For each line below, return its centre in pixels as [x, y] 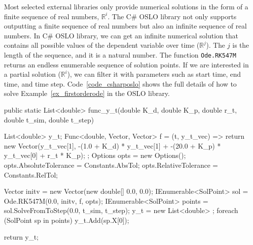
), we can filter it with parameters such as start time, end [154, 74]
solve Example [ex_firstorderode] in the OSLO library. [87, 93]
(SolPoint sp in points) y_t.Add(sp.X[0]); [67, 220]
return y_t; [21, 236]
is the [241, 45]
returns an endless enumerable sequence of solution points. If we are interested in [126, 64]
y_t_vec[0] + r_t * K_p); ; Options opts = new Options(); [95, 155]
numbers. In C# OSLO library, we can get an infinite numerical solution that [121, 35]
